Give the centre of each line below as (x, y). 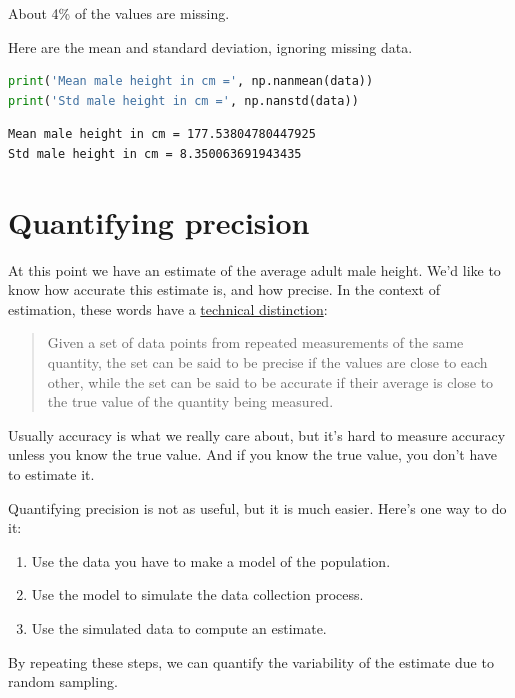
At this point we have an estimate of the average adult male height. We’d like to (254, 269)
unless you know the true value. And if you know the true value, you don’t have (253, 454)
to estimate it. (51, 474)
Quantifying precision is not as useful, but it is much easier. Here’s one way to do (257, 507)
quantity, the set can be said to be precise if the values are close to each (267, 362)
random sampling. (63, 681)
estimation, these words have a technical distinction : (168, 308)
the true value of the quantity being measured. (190, 401)
